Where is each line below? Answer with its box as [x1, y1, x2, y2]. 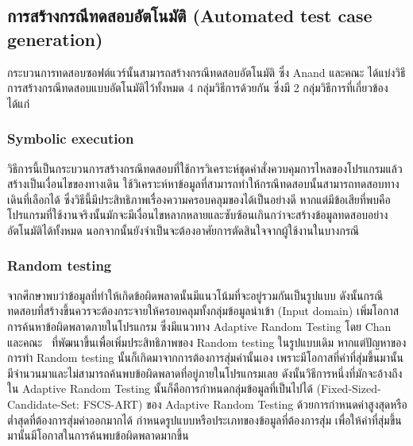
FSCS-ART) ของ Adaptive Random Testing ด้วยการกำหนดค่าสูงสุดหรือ [83, 395, 407, 412]
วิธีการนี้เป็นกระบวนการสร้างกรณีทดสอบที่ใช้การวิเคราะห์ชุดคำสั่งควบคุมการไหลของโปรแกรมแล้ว [7, 160, 403, 176]
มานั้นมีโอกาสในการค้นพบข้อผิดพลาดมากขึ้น [7, 427, 189, 444]
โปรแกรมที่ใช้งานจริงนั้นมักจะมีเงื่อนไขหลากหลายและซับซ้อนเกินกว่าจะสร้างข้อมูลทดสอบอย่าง [7, 206, 388, 223]
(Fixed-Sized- [316, 380, 381, 397]
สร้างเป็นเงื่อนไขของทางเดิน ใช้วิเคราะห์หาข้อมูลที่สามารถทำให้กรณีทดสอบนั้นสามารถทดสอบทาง [7, 175, 399, 192]
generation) [7, 26, 103, 51]
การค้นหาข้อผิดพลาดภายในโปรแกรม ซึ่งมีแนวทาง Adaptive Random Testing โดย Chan [7, 317, 392, 334]
